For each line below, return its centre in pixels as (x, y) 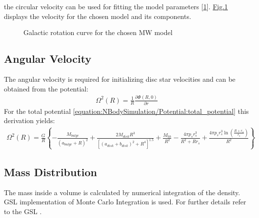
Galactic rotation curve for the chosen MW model (98, 32)
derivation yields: (30, 120)
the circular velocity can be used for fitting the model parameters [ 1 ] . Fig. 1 (116, 6)
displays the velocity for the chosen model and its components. (98, 16)
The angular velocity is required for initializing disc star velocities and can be (120, 79)
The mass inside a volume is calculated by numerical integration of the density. (122, 192)
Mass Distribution (50, 172)
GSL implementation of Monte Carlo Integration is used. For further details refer (125, 202)
